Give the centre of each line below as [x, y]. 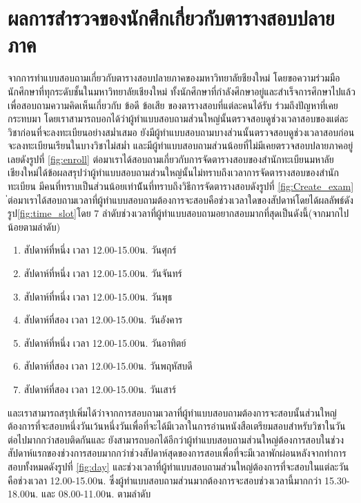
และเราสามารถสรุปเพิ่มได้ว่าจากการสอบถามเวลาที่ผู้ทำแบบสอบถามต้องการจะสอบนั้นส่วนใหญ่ [172, 412]
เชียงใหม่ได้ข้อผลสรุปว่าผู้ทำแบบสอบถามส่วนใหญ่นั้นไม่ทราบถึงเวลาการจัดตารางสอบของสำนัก [173, 172]
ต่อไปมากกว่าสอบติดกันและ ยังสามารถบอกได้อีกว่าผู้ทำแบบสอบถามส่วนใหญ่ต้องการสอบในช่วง [176, 439]
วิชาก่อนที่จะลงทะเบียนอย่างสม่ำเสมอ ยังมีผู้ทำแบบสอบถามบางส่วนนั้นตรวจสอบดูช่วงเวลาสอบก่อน [181, 132]
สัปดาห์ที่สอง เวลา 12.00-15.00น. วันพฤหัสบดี [108, 366]
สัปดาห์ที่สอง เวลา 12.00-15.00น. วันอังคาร [103, 320]
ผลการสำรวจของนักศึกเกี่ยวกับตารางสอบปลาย [171, 18]
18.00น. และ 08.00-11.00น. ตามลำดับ [79, 494]
